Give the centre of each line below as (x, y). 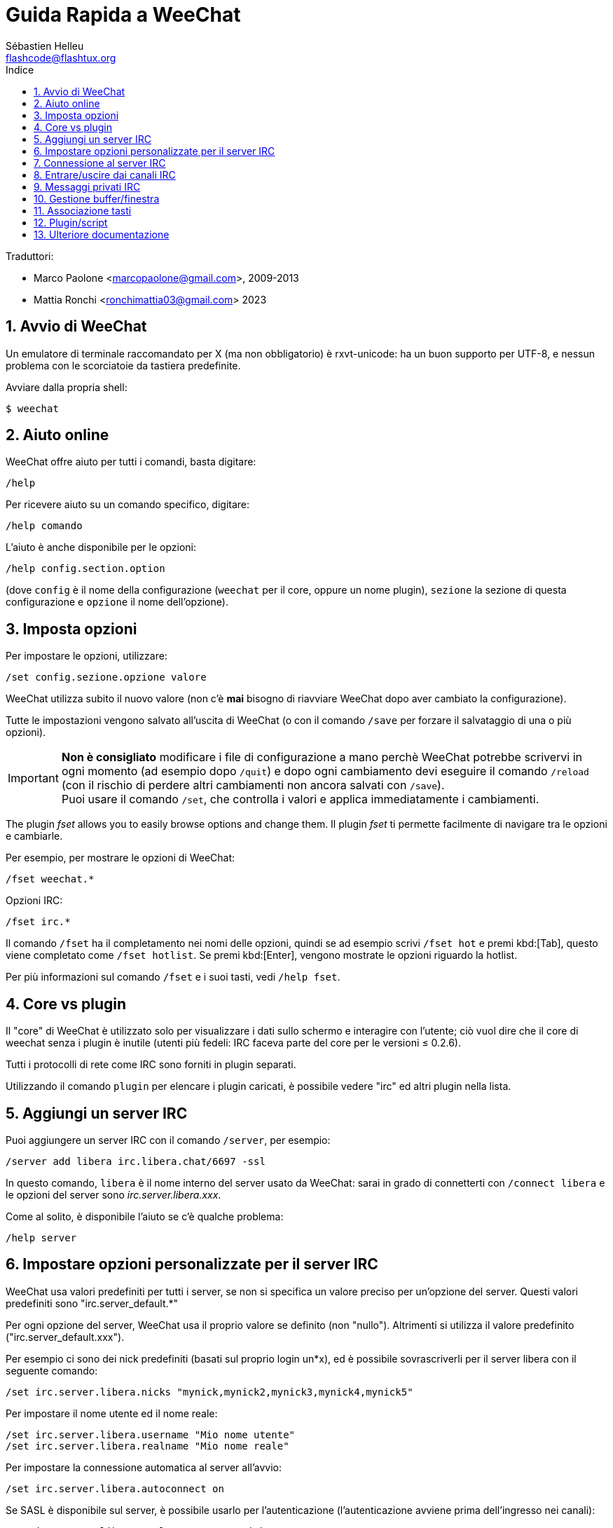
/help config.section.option (85, 569)
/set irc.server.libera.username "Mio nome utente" (151, 1434)
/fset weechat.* (50, 879)
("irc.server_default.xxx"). (65, 1337)
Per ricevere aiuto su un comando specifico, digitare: (128, 505)
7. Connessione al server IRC (100, 163)
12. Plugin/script (71, 222)
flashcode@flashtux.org (61, 57)
